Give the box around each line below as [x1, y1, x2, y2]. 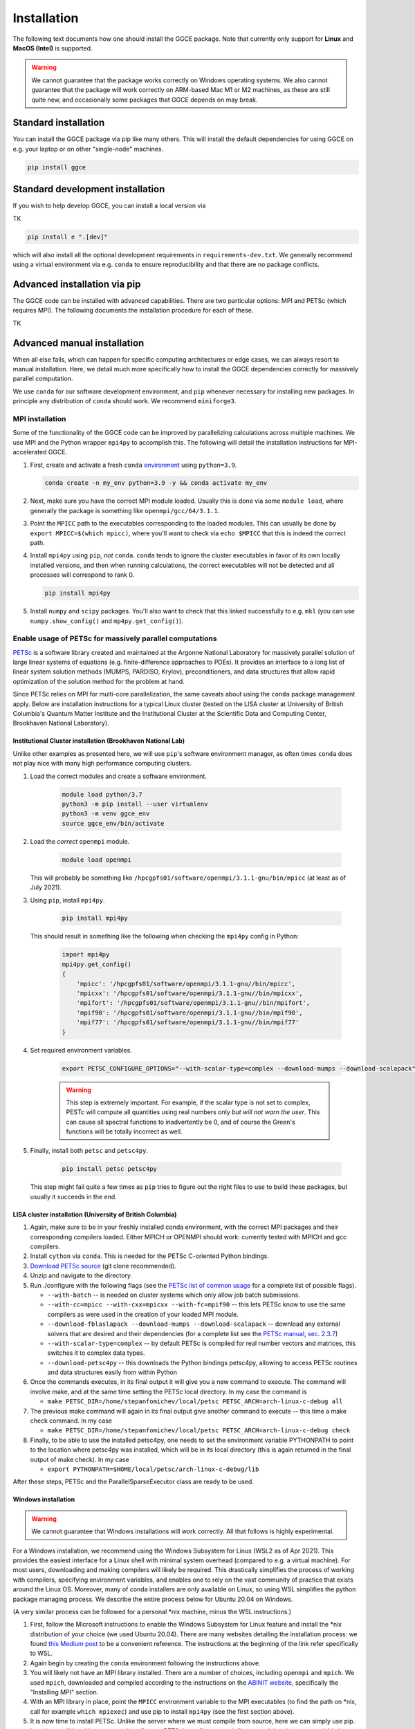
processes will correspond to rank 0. [30, 571, 135, 579]
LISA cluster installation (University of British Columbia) [12, 1210, 177, 1219]
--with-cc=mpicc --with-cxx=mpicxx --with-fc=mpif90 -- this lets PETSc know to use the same [47, 1300, 346, 1309]
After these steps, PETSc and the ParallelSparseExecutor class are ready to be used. [12, 1477, 254, 1486]
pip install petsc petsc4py [62, 1165, 157, 1173]
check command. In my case [30, 1416, 113, 1425]
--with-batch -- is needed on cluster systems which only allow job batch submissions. [47, 1291, 300, 1299]
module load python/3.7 [62, 790, 143, 798]
